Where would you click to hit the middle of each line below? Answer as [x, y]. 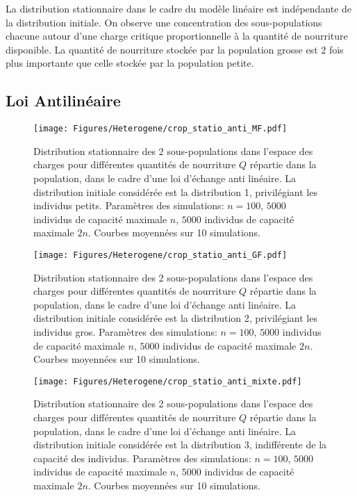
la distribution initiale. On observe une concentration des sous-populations [164, 22]
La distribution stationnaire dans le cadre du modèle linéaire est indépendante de [179, 8]
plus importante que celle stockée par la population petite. [130, 63]
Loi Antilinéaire [63, 100]
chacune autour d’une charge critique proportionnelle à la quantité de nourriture [177, 36]
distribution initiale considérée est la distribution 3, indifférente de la [180, 445]
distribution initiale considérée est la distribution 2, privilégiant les [175, 318]
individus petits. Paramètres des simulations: [129, 205]
